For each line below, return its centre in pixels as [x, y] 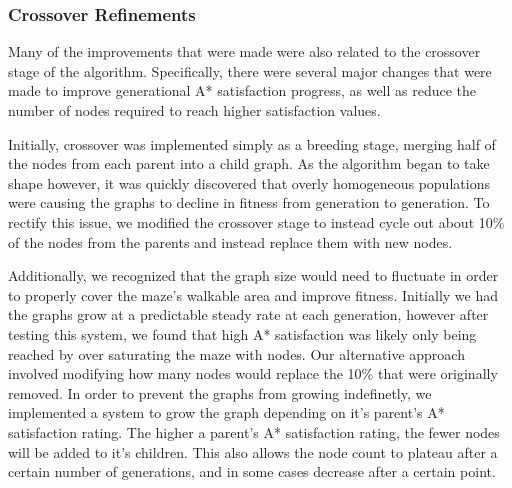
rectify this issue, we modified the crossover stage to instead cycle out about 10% [256, 221]
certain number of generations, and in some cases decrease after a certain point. [252, 471]
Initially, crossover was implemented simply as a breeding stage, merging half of [252, 143]
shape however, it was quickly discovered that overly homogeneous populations [249, 182]
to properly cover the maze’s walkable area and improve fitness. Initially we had [253, 294]
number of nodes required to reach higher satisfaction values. [194, 110]
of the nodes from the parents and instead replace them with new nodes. [230, 241]
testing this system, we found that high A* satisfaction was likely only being [242, 333]
